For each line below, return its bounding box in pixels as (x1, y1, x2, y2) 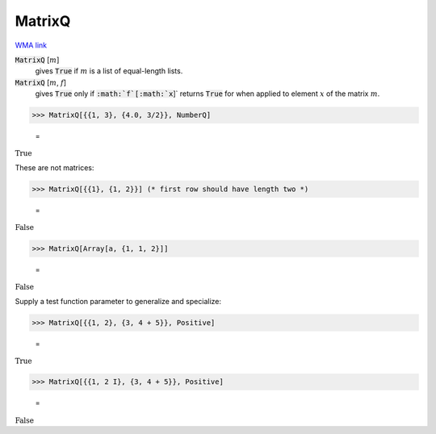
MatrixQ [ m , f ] (15, 77, 67, 87)
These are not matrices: (15, 163, 94, 173)
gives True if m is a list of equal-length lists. (35, 66, 183, 76)
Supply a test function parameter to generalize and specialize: (15, 296, 222, 306)
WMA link (15, 40, 48, 50)
